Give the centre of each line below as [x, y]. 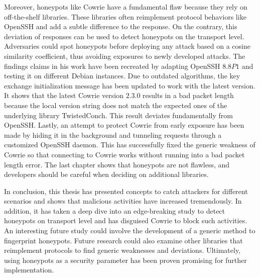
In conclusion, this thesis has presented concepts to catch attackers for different [126, 191]
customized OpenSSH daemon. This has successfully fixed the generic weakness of [130, 145]
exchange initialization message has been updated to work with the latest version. [130, 85]
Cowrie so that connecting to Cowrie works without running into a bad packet [124, 154]
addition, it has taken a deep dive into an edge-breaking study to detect [115, 210]
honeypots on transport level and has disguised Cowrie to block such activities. [126, 220]
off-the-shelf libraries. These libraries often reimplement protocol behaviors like [125, 16]
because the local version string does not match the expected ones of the [116, 105]
